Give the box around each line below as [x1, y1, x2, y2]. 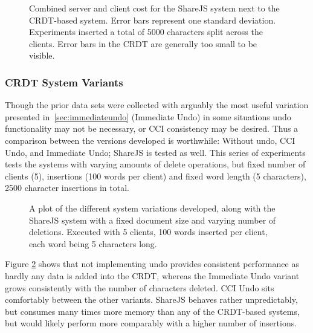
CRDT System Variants [5, 74, 123, 89]
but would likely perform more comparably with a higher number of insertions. [5, 317, 297, 329]
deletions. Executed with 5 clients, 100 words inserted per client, [29, 225, 268, 238]
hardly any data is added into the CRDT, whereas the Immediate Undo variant [5, 269, 300, 282]
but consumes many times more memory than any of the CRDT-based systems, [5, 305, 300, 317]
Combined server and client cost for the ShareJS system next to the [29, 2, 280, 14]
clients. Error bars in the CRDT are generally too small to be [29, 37, 257, 50]
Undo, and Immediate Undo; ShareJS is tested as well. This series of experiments [5, 146, 306, 158]
